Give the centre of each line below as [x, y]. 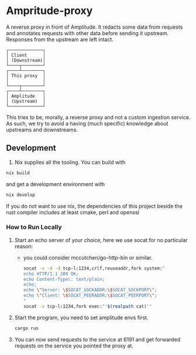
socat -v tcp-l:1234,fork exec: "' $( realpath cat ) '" [87, 306]
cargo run [27, 328]
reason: [24, 246]
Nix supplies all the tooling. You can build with [70, 162]
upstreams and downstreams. [42, 129]
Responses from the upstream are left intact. [60, 39]
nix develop [20, 195]
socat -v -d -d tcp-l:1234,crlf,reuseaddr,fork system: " [94, 268]
